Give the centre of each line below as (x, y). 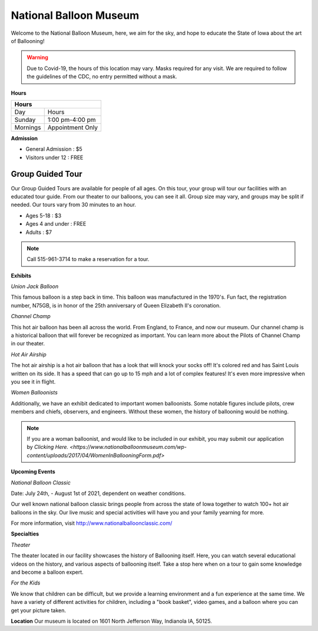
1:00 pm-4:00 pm (72, 120)
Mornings (28, 127)
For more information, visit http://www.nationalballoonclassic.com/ (92, 523)
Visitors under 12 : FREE (54, 157)
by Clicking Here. (48, 447)
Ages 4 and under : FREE (56, 224)
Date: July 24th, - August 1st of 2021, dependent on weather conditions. (98, 493)
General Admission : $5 (54, 149)
